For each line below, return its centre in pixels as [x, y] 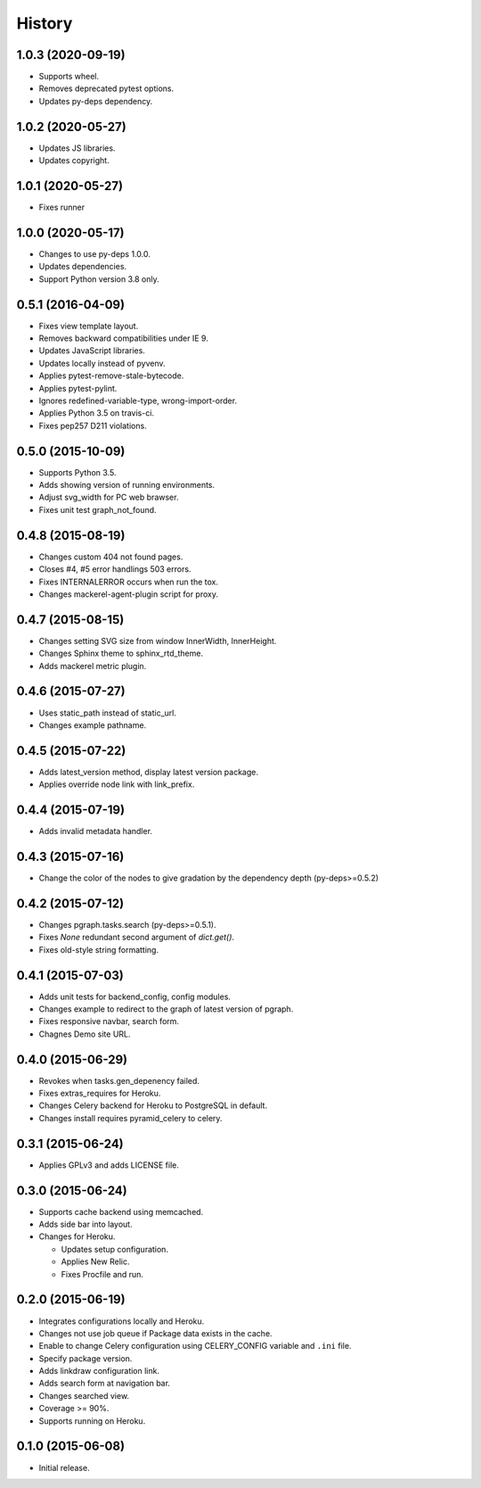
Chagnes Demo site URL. [85, 1034]
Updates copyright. [74, 161]
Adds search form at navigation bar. [105, 1384]
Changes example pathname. [93, 725]
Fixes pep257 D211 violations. [93, 426]
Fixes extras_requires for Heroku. [100, 1094]
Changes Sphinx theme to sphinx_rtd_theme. [121, 653]
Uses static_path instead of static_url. [108, 713]
